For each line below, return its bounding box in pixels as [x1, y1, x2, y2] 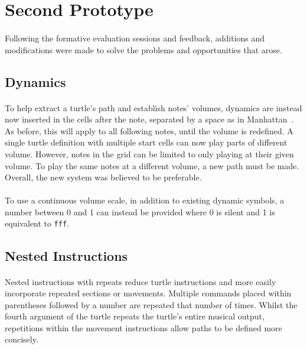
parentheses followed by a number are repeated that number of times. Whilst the [5, 298, 298, 311]
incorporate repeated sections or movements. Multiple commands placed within [5, 287, 292, 299]
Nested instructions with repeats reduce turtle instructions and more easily [5, 275, 276, 287]
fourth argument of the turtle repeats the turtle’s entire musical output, [5, 310, 264, 322]
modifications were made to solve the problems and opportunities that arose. [5, 43, 282, 56]
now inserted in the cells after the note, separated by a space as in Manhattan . [5, 113, 294, 125]
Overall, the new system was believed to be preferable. [5, 171, 202, 183]
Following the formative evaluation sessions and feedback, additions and [5, 31, 265, 44]
